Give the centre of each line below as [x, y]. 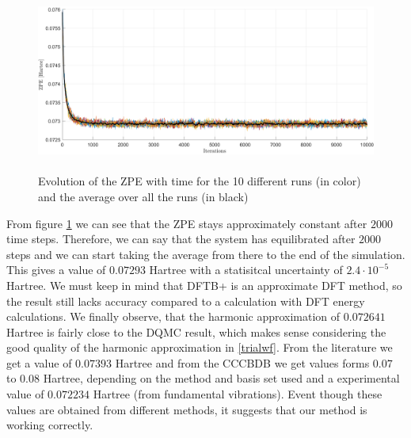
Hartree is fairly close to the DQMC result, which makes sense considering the [196, 331]
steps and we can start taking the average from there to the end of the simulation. [206, 254]
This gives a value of [56, 270]
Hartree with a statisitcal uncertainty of [246, 270]
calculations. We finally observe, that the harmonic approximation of [173, 316]
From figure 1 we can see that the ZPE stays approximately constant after [187, 223]
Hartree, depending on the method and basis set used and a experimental [221, 378]
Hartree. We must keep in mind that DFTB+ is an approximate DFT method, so [204, 285]
